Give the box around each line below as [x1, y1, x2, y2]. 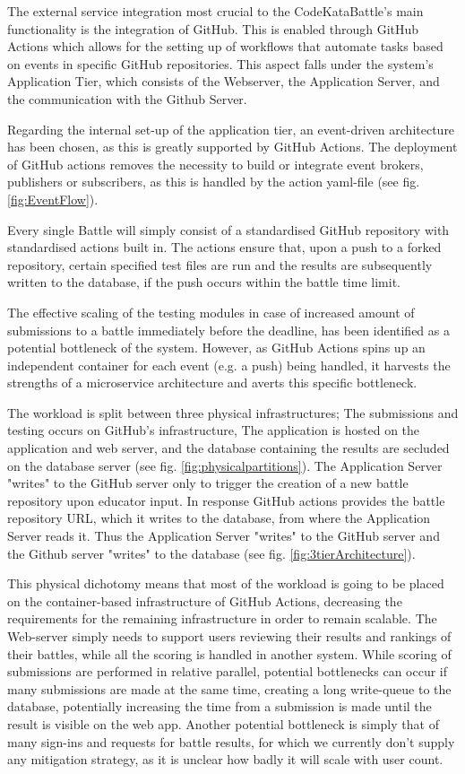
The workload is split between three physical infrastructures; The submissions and [7, 403, 459, 422]
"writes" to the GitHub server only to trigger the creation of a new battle [7, 474, 409, 492]
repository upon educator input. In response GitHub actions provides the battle [7, 491, 445, 509]
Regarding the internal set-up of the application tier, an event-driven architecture [7, 119, 455, 138]
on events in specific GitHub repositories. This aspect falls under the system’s [7, 54, 434, 73]
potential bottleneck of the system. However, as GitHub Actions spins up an [7, 338, 426, 357]
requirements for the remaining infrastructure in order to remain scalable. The [7, 609, 437, 628]
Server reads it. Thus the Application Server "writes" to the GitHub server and [7, 526, 440, 545]
